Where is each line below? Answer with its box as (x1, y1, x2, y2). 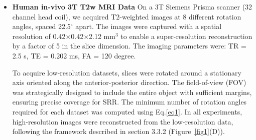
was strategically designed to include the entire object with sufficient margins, (12, 86, 252, 97)
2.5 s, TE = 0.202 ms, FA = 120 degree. (12, 50, 136, 60)
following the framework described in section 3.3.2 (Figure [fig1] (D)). (12, 126, 225, 136)
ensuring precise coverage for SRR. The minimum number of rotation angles (12, 96, 247, 107)
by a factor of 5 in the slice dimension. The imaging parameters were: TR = (12, 40, 246, 51)
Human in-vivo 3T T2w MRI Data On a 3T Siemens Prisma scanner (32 (12, 1, 252, 11)
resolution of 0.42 (12, 30, 66, 41)
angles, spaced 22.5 (12, 21, 71, 31)
